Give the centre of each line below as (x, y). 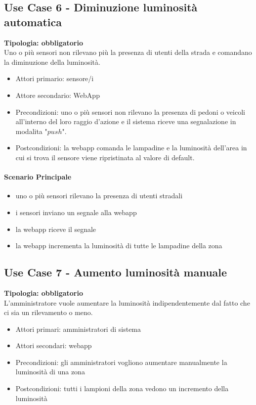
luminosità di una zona (50, 372)
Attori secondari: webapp (54, 345)
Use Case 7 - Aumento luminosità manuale (116, 272)
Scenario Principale (38, 177)
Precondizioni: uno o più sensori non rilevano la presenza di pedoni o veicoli (130, 112)
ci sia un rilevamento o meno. (48, 312)
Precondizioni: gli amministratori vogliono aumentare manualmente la (121, 362)
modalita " (31, 131)
